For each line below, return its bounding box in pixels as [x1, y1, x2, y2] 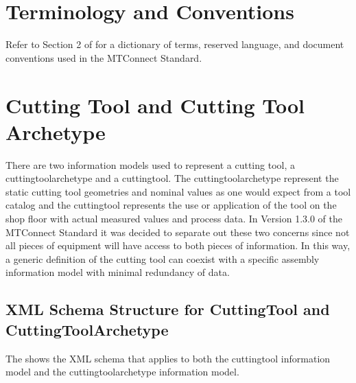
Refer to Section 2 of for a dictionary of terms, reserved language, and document [5, 37, 344, 51]
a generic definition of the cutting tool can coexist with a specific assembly [5, 251, 320, 266]
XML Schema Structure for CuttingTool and [5, 299, 330, 320]
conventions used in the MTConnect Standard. [5, 50, 202, 65]
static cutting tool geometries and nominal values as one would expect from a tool [5, 184, 351, 198]
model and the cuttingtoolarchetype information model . [5, 364, 239, 379]
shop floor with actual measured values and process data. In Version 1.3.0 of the [5, 211, 343, 225]
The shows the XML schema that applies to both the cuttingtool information [5, 351, 331, 365]
